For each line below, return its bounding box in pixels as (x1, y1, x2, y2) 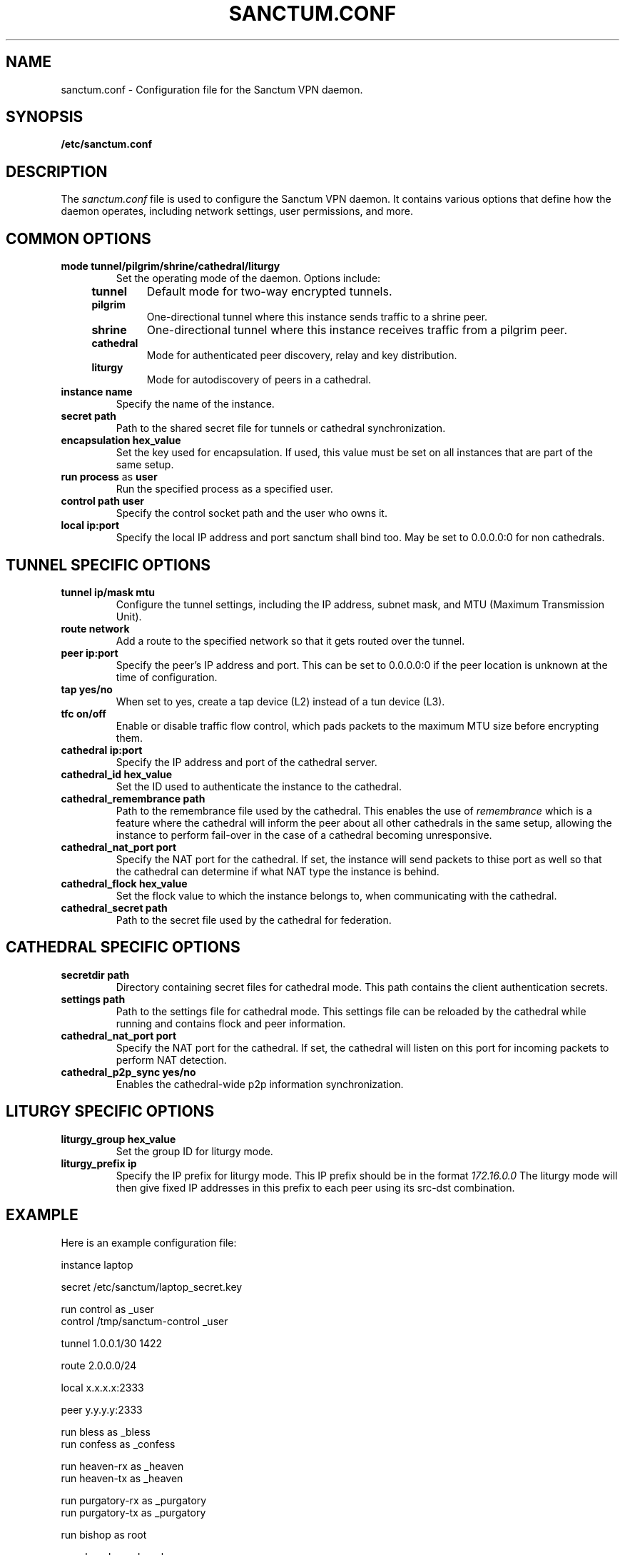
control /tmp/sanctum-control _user (61, 1314, 228, 1327)
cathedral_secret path (61, 901, 168, 914)
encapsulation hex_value (61, 434, 181, 447)
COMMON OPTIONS (6, 229, 151, 248)
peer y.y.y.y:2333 (61, 1403, 143, 1416)
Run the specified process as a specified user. (116, 483, 333, 495)
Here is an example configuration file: (61, 1236, 237, 1249)
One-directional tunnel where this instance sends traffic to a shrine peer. (146, 311, 488, 323)
